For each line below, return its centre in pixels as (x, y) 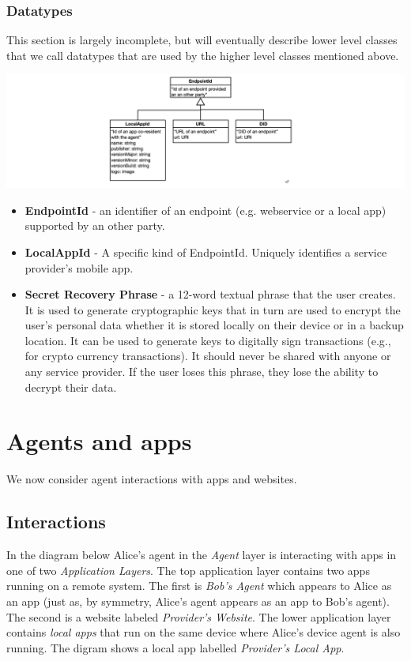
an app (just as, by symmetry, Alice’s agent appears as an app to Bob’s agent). (198, 601)
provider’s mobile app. (79, 267)
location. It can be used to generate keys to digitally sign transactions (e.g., (208, 340)
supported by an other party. (95, 225)
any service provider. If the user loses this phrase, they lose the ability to (202, 372)
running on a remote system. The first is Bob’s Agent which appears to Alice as (199, 586)
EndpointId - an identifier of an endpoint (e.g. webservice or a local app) (205, 210)
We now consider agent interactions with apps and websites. (152, 479)
